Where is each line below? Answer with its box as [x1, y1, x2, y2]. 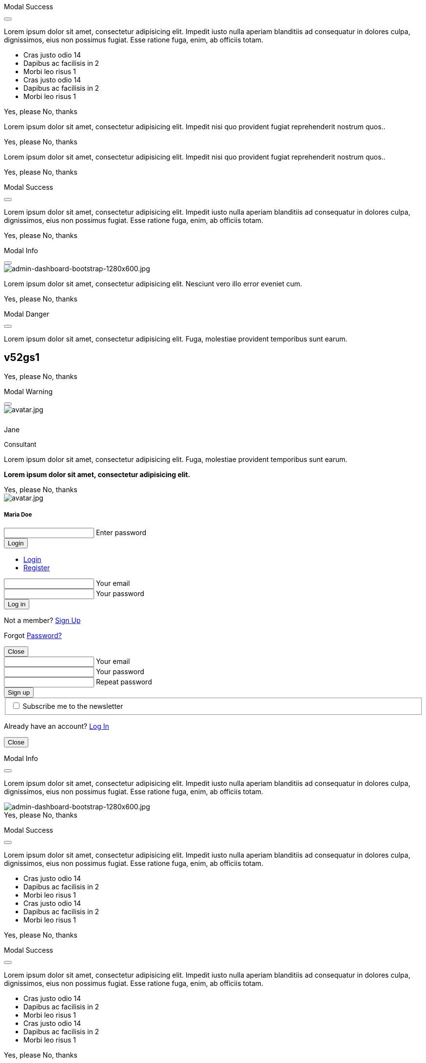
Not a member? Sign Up [4, 616, 81, 624]
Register [23, 563, 50, 572]
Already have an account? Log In [4, 722, 109, 731]
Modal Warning [4, 387, 53, 396]
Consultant [4, 440, 37, 448]
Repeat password [96, 677, 152, 686]
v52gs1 [4, 351, 39, 364]
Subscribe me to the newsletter [22, 702, 123, 710]
